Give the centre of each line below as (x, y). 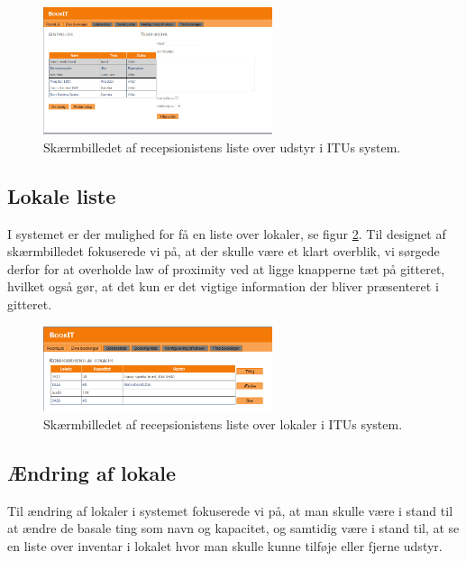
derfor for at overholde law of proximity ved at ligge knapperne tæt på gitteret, (226, 268)
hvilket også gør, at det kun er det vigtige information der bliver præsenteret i (223, 286)
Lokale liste (62, 195)
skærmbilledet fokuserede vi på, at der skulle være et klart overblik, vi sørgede (224, 251)
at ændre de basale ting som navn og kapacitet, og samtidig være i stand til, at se (233, 528)
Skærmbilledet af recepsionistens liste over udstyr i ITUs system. (222, 147)
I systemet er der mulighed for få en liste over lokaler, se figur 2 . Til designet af (227, 233)
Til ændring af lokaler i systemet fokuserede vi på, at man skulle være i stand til (230, 510)
